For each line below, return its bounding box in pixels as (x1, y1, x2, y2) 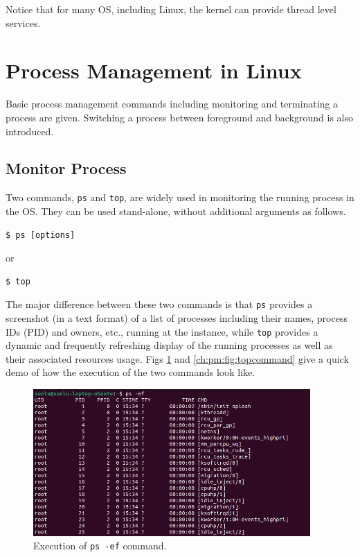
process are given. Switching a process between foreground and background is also (6, 110, 353, 124)
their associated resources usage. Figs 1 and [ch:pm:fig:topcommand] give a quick (6, 351, 349, 366)
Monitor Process (6, 157, 127, 179)
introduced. (6, 123, 54, 138)
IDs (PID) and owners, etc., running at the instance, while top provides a (6, 324, 318, 339)
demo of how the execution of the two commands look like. (6, 365, 255, 379)
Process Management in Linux (6, 56, 302, 85)
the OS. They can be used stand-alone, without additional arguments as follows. (6, 203, 346, 218)
